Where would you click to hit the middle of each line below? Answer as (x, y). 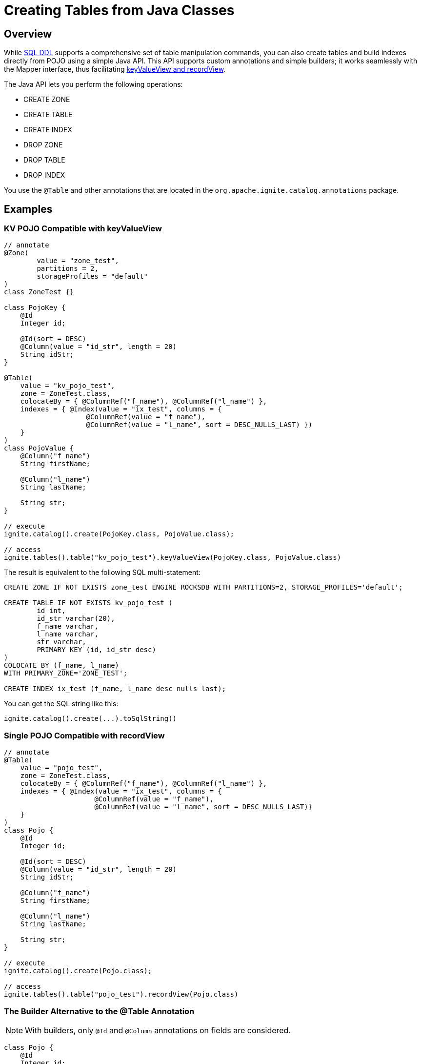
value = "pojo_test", (61, 768)
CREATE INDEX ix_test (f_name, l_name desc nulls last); (115, 689)
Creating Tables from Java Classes (119, 10)
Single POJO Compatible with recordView (84, 735)
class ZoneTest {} (39, 292)
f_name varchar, (68, 626)
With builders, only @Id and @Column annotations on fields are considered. (158, 1030)
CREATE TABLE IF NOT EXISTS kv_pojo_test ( (88, 603)
